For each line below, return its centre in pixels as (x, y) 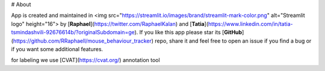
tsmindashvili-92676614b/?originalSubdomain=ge (73, 32)
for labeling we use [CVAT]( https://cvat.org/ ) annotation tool (85, 60)
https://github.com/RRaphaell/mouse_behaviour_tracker (82, 41)
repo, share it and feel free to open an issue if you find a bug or (233, 41)
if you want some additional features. (57, 49)
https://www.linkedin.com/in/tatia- (250, 23)
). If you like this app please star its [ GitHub (188, 32)
